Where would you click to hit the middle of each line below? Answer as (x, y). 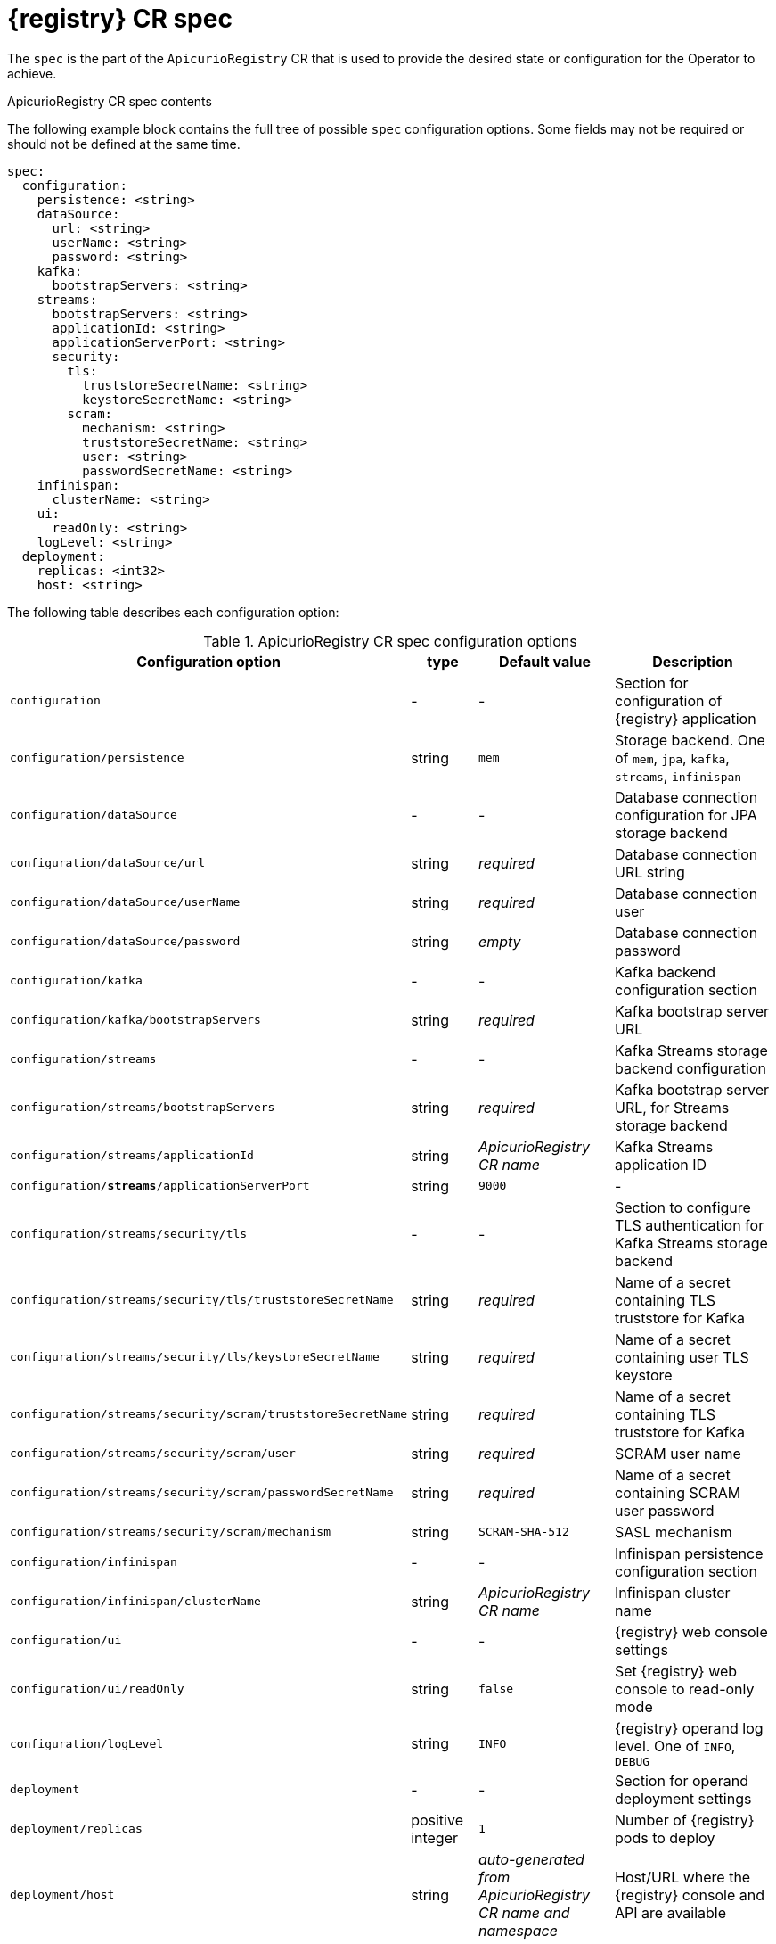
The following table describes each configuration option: (173, 612)
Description (693, 661)
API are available (671, 1912)
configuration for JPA (686, 815)
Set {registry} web (676, 1671)
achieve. (32, 73)
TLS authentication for (690, 1225)
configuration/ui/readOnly (97, 1689)
